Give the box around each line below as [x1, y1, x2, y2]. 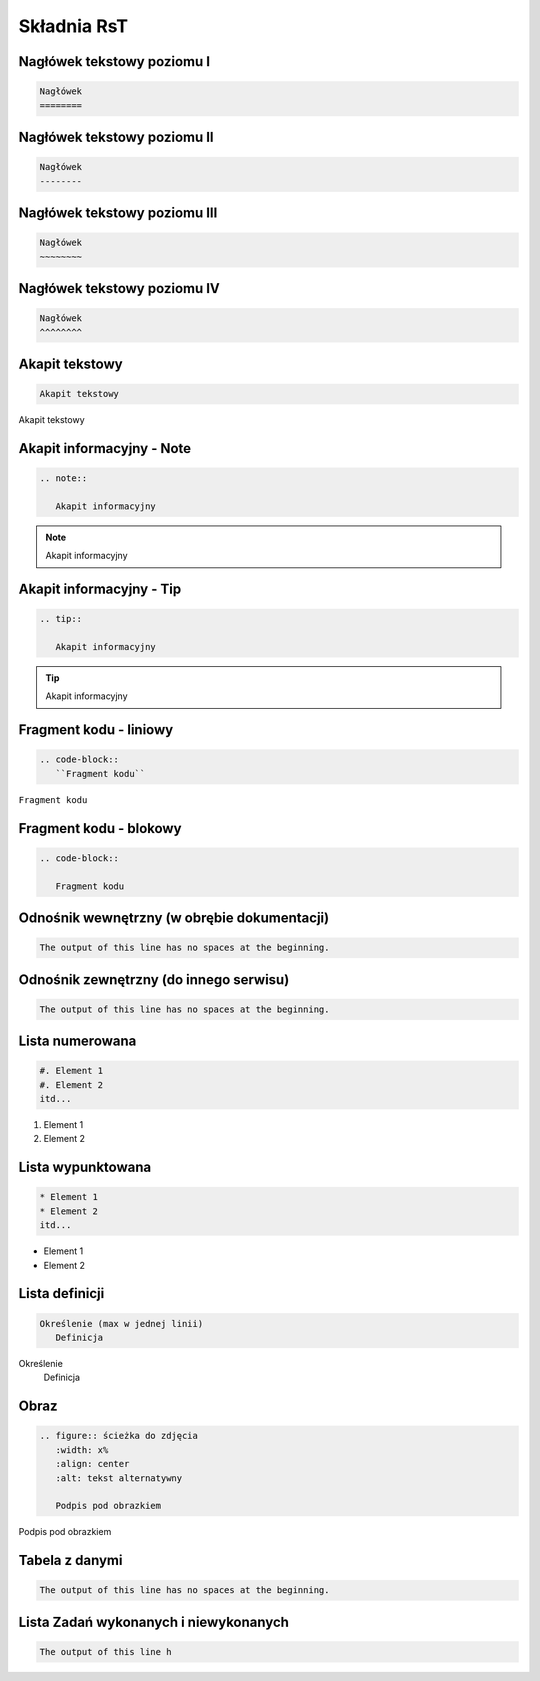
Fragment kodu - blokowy [18, 820, 182, 837]
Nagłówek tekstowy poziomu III [18, 204, 218, 221]
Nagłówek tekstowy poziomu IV [18, 280, 220, 297]
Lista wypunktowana [18, 1159, 152, 1176]
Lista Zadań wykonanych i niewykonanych [18, 1613, 290, 1630]
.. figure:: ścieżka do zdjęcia [39, 1430, 199, 1442]
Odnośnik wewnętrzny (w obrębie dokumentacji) [18, 909, 330, 926]
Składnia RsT [18, 15, 129, 37]
